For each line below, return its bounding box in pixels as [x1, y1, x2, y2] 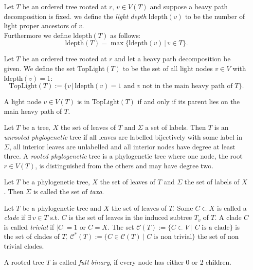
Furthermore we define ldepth [4, 30, 92, 40]
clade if [4, 212, 25, 222]
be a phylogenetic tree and [22, 202, 102, 213]
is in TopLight [77, 96, 120, 107]
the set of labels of [184, 177, 239, 187]
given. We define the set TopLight [4, 63, 105, 73]
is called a [217, 202, 247, 213]
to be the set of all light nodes [123, 63, 213, 73]
